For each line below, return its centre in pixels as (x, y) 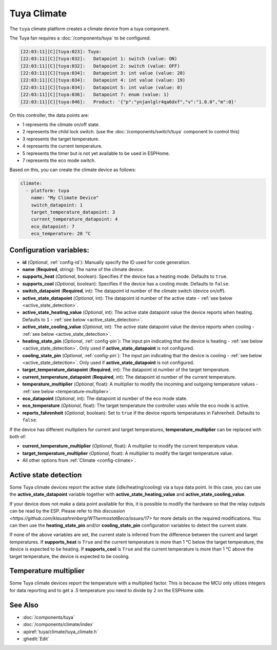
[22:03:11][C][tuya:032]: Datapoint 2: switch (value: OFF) (100, 66)
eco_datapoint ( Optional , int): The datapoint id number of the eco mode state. (105, 399)
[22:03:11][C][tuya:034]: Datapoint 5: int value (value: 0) (102, 87)
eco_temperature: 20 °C (61, 234)
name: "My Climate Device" (65, 198)
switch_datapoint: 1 (57, 205)
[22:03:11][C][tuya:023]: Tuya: (61, 52)
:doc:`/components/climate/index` (58, 624)
